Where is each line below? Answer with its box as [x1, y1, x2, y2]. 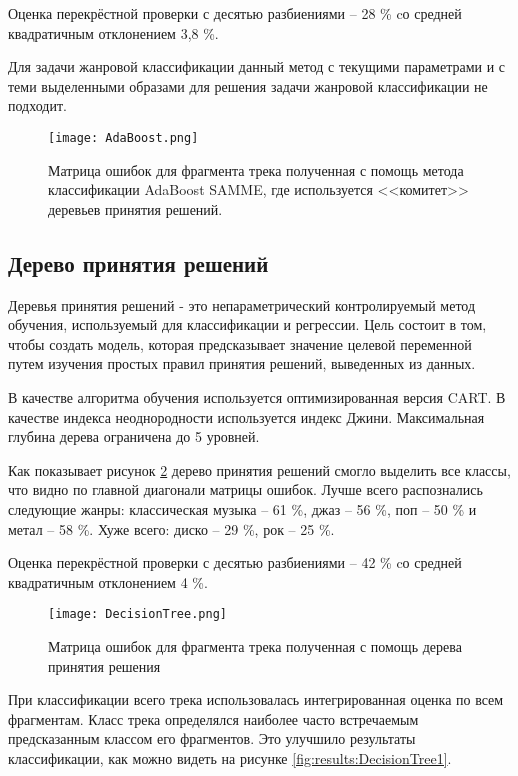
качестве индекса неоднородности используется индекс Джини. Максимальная [8, 406, 485, 427]
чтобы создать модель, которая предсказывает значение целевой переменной [8, 333, 472, 354]
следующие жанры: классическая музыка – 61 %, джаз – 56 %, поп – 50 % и [8, 498, 477, 519]
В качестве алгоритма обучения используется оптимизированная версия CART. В [8, 386, 506, 407]
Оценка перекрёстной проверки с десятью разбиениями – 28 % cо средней [8, 3, 462, 23]
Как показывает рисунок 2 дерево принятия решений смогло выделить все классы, [8, 459, 511, 480]
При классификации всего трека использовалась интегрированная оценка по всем [8, 689, 504, 710]
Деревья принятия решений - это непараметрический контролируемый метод [8, 294, 476, 315]
